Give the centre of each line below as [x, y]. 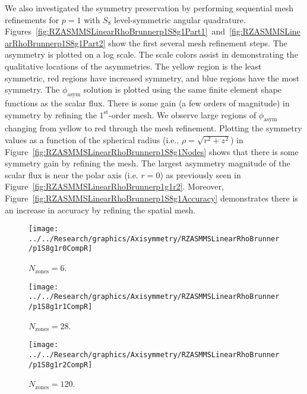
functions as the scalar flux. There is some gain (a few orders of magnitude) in [147, 103]
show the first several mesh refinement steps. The [198, 42]
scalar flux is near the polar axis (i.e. [72, 174]
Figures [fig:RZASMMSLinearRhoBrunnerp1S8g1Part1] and [115, 31]
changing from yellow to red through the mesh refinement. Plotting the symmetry [153, 128]
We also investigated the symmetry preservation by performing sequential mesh [149, 8]
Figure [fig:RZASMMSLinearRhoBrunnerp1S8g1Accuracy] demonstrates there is [151, 198]
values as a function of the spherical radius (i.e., [92, 139]
